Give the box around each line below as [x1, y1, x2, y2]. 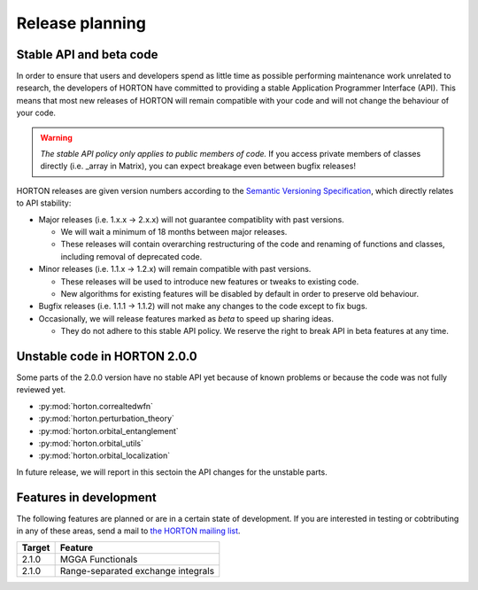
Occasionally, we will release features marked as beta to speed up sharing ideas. [38, 313, 335, 323]
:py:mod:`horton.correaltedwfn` [38, 400, 154, 411]
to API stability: [16, 198, 72, 208]
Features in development [16, 490, 157, 505]
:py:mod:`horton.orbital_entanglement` [38, 425, 179, 436]
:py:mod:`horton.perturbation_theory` [38, 413, 174, 424]
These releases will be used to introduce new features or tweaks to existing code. [60, 276, 359, 287]
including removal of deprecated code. [60, 251, 203, 261]
